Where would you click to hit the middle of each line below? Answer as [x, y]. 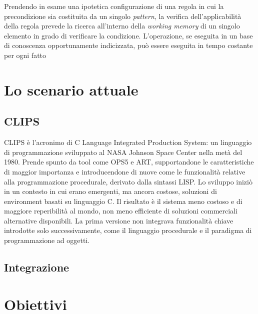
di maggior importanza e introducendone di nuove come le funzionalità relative [125, 171]
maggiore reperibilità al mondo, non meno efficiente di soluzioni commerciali [121, 211]
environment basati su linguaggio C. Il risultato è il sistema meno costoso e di [123, 201]
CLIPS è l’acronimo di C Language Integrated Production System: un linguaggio [128, 142]
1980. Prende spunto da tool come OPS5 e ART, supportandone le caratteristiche [129, 162]
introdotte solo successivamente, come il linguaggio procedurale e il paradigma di [128, 230]
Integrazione [37, 267]
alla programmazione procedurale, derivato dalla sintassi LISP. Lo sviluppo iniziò [128, 181]
